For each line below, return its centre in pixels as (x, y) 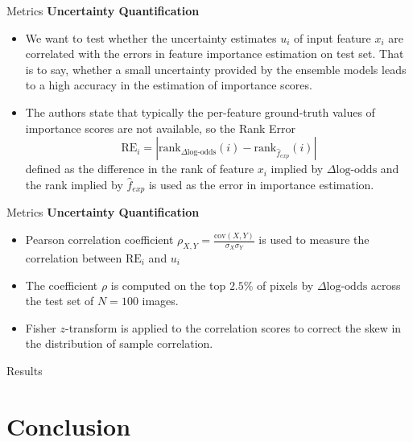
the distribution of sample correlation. (119, 343)
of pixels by (285, 285)
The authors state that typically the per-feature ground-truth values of (200, 112)
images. (160, 301)
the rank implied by (74, 184)
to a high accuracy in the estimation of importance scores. (169, 85)
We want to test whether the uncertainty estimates (151, 37)
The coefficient (62, 285)
